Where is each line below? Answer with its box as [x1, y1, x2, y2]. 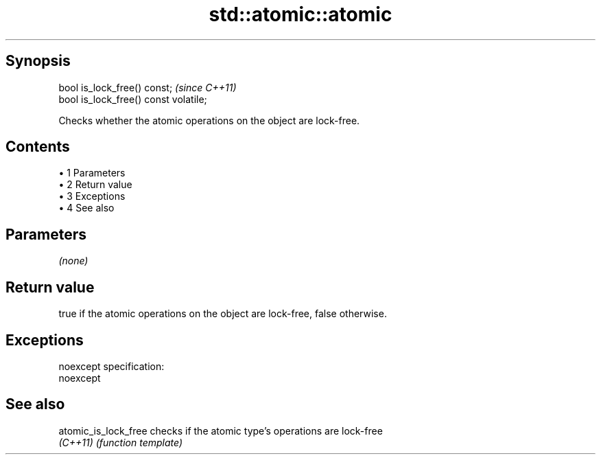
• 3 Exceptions [58, 190, 126, 203]
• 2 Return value [58, 179, 132, 191]
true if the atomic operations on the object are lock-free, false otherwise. [58, 308, 387, 320]
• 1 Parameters [58, 167, 126, 179]
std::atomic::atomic [209, 3, 392, 26]
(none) [58, 255, 89, 267]
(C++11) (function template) [58, 436, 183, 448]
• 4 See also [58, 202, 115, 214]
